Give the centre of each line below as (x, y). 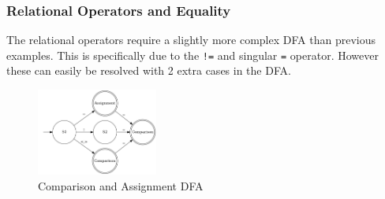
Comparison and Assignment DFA (121, 185)
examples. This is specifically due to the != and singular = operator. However (192, 55)
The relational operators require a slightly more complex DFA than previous (191, 40)
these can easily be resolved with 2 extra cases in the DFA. (149, 70)
